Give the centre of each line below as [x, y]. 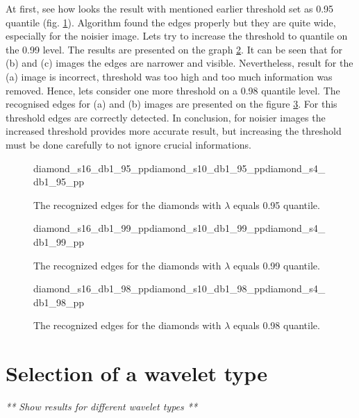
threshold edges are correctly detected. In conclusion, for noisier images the [166, 117]
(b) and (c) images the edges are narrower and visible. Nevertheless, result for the [179, 63]
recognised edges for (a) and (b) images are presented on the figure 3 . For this [172, 104]
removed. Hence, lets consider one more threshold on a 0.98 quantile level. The [173, 90]
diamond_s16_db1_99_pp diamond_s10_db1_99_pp [149, 228]
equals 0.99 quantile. [276, 265]
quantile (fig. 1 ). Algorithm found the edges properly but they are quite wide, [171, 22]
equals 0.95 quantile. [276, 204]
